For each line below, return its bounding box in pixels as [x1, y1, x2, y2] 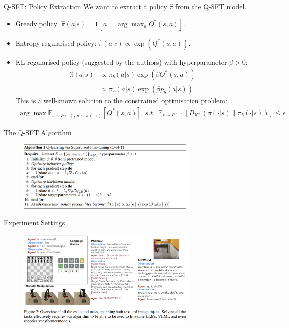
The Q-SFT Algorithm [4, 127, 72, 137]
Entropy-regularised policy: [15, 38, 96, 48]
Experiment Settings [4, 217, 65, 228]
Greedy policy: [15, 18, 59, 28]
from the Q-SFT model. [175, 1, 247, 11]
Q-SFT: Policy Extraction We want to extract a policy [4, 1, 167, 11]
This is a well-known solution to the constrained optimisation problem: [15, 96, 227, 106]
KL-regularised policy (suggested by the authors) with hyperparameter [15, 57, 227, 67]
